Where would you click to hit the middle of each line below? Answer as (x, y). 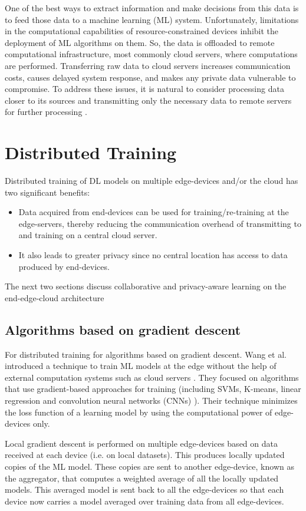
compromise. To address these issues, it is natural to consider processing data (144, 89)
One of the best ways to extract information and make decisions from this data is (152, 8)
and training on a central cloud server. (88, 235)
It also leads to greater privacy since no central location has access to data (153, 255)
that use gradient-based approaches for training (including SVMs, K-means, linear (153, 389)
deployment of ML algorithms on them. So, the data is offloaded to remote (140, 42)
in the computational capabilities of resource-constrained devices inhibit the (142, 31)
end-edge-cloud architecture (55, 297)
